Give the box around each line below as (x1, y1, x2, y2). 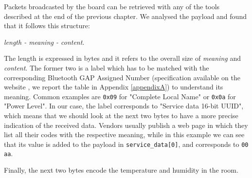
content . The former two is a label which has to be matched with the (4, 62, 209, 72)
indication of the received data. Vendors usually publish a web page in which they (4, 120, 248, 130)
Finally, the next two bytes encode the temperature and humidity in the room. (4, 165, 238, 175)
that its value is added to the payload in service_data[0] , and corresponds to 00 (4, 139, 249, 149)
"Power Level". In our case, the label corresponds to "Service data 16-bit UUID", (4, 101, 244, 111)
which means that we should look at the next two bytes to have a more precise (4, 110, 238, 120)
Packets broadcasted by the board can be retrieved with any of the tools (4, 1, 220, 11)
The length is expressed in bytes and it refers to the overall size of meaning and (4, 53, 241, 63)
